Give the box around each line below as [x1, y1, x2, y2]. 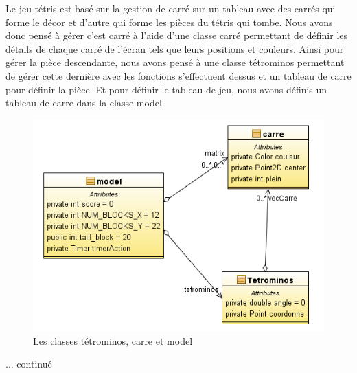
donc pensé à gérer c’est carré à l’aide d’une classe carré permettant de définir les [5, 28, 348, 43]
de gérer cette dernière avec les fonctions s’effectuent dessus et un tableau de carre [5, 68, 352, 82]
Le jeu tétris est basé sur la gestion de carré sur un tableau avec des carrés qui [5, 1, 336, 15]
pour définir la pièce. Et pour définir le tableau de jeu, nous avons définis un [5, 82, 327, 96]
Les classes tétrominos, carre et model [33, 333, 193, 348]
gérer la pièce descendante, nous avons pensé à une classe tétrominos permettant [5, 55, 345, 69]
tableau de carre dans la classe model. [5, 95, 165, 110]
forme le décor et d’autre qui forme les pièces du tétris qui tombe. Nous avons [5, 14, 333, 29]
